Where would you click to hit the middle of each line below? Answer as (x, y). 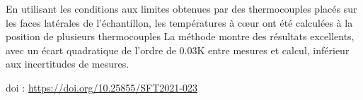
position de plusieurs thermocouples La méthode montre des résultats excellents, (180, 36)
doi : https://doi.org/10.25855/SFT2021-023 (102, 87)
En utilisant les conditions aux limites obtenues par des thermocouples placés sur (181, 8)
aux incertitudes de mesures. (68, 64)
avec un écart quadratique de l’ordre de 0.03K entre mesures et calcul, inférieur (178, 50)
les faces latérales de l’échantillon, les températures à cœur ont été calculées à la (179, 22)
